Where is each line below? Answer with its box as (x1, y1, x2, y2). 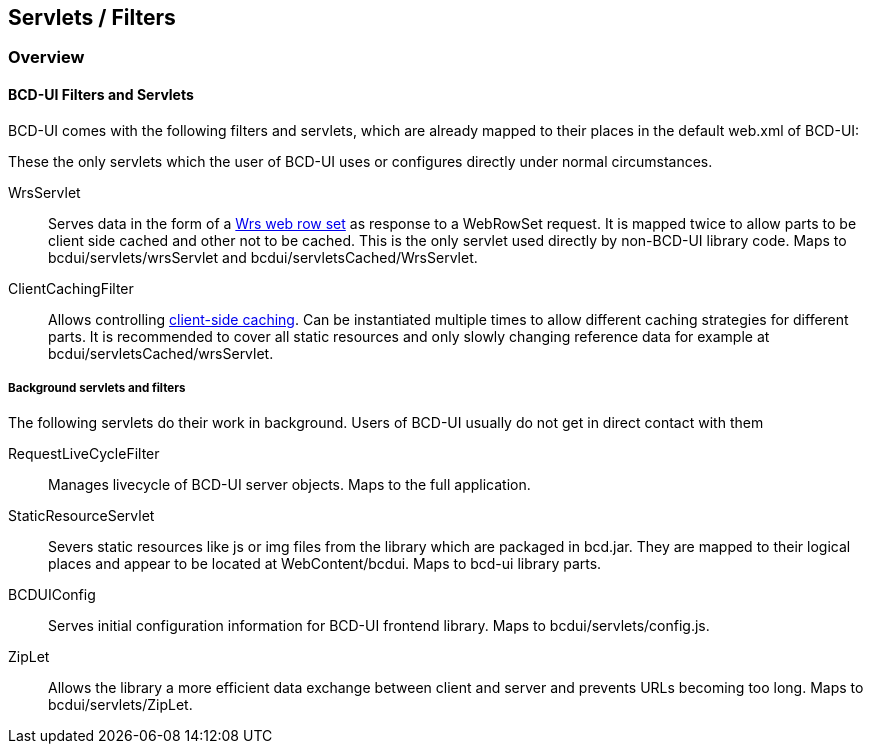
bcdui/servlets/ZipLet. (48, 696, 193, 714)
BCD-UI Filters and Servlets (8, 86, 194, 104)
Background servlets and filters (8, 381, 186, 396)
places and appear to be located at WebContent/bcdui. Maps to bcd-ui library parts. (48, 555, 602, 573)
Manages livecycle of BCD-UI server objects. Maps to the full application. (48, 476, 531, 494)
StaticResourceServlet (8, 507, 155, 525)
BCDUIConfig (8, 586, 96, 604)
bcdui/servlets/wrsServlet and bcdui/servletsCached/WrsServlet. (48, 248, 478, 266)
